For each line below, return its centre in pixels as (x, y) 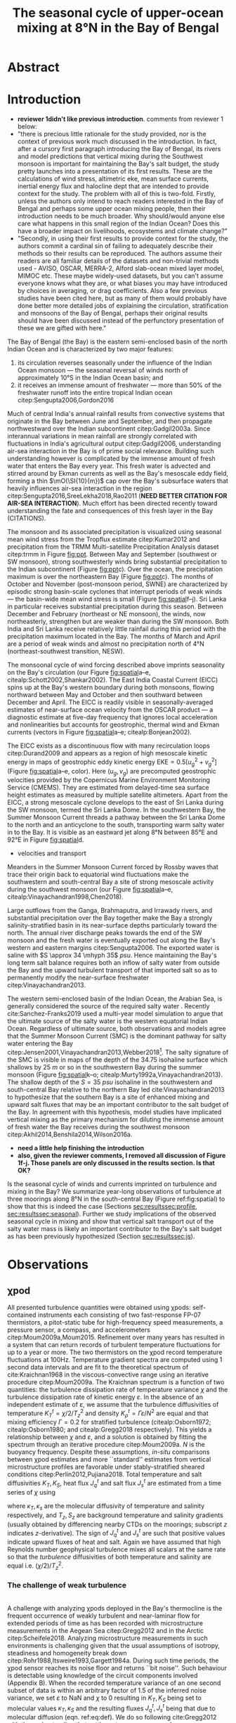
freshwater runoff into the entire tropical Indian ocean (95, 393)
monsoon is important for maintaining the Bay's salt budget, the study (118, 164)
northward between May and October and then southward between (105, 695)
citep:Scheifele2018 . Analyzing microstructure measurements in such (108, 1638)
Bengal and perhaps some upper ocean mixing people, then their (111, 209)
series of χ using (32, 1492)
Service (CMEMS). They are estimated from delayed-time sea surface (108, 788)
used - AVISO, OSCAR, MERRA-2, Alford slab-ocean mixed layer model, (121, 268)
